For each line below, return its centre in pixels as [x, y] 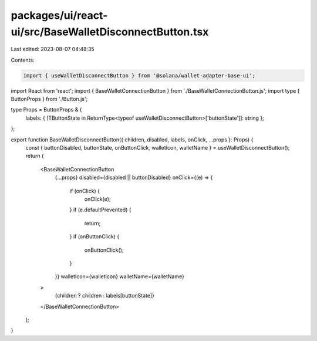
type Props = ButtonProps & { [46, 110]
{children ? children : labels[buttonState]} [105, 296]
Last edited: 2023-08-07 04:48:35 [53, 49]
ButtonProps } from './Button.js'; [49, 99]
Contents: [23, 60]
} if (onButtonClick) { [95, 237]
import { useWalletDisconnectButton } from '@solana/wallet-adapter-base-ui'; [139, 75]
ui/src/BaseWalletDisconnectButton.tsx [110, 32]
